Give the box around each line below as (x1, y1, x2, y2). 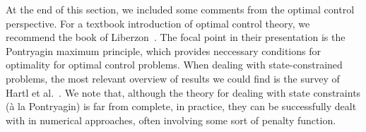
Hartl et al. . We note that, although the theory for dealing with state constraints (6, 85, 361, 100)
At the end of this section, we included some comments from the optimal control (6, 2, 355, 16)
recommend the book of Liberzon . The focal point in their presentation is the (6, 30, 346, 44)
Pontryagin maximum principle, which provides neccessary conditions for (6, 43, 321, 58)
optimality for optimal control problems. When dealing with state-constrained (6, 57, 343, 72)
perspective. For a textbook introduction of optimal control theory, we (6, 16, 310, 30)
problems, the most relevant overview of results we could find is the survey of (6, 71, 340, 85)
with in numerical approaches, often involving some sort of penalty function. (6, 112, 336, 127)
